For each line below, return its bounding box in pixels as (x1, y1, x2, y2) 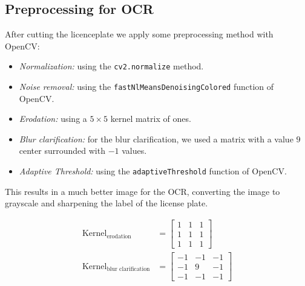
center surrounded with (19, 144, 105, 157)
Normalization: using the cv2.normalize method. (19, 60, 204, 72)
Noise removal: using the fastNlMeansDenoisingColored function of (19, 80, 274, 93)
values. (122, 144, 147, 157)
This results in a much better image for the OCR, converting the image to (5, 185, 280, 197)
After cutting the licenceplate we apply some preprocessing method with (5, 28, 274, 40)
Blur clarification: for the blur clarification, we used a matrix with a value (19, 132, 294, 145)
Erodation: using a (19, 112, 87, 125)
